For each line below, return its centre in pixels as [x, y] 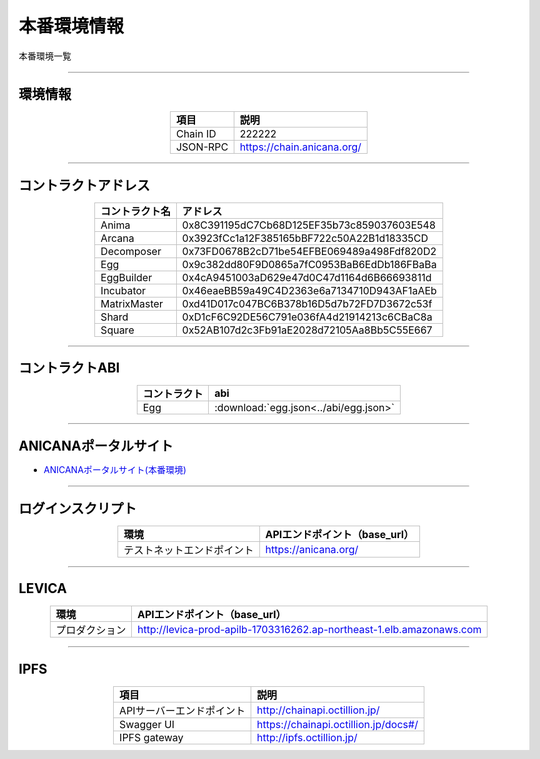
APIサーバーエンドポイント [182, 710]
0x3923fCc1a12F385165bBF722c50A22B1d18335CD [305, 238]
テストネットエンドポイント [189, 550]
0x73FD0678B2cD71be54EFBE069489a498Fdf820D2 [309, 251]
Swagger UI [147, 724]
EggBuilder [126, 277]
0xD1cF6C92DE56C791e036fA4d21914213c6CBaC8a [307, 317]
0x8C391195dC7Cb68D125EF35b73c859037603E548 [308, 225]
